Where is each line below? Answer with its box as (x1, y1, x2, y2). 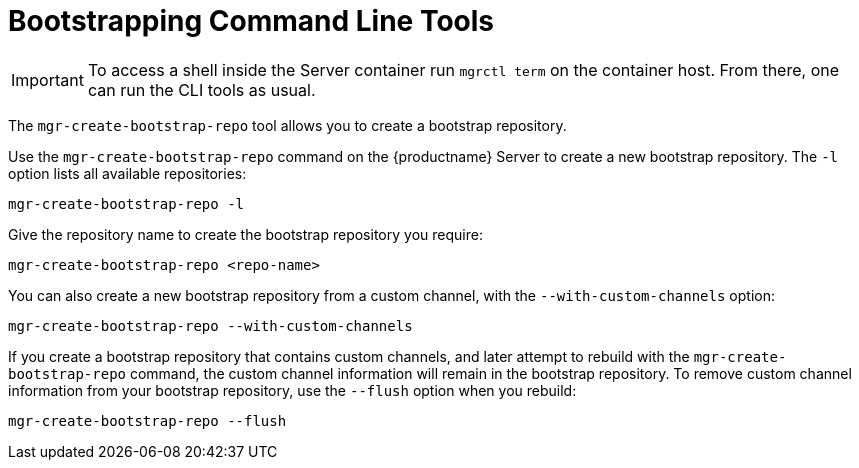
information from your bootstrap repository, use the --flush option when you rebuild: (8, 381, 577, 399)
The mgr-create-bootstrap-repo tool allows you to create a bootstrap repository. (8, 116, 567, 134)
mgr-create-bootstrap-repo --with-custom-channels (8, 317, 413, 334)
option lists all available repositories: (8, 164, 247, 182)
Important (11, 69, 84, 90)
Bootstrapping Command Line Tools (8, 4, 495, 38)
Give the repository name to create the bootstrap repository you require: (8, 225, 483, 243)
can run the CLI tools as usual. (87, 79, 316, 100)
